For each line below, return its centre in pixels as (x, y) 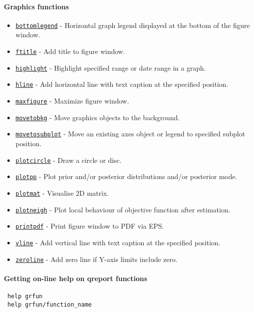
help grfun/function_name (50, 304)
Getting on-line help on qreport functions (76, 278)
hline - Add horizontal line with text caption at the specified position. (122, 84)
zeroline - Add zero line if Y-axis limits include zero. (96, 259)
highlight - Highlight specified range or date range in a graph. (111, 67)
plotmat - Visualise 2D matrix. (62, 193)
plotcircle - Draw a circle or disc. (68, 160)
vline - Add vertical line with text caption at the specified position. (118, 242)
